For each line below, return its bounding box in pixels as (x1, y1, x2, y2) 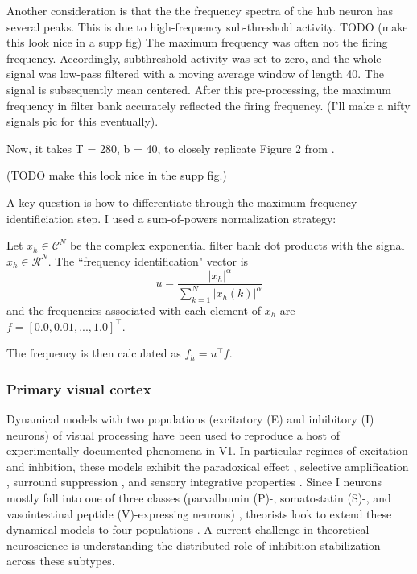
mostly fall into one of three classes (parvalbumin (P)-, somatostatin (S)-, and (6, 489, 391, 506)
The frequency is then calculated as (6, 345, 181, 361)
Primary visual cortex (6, 378, 151, 398)
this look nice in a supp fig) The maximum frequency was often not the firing (6, 34, 388, 51)
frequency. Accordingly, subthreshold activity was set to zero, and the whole (6, 49, 382, 66)
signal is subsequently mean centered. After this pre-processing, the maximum (6, 81, 391, 97)
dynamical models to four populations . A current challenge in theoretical (6, 521, 370, 538)
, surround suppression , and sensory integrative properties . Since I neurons (6, 473, 382, 490)
